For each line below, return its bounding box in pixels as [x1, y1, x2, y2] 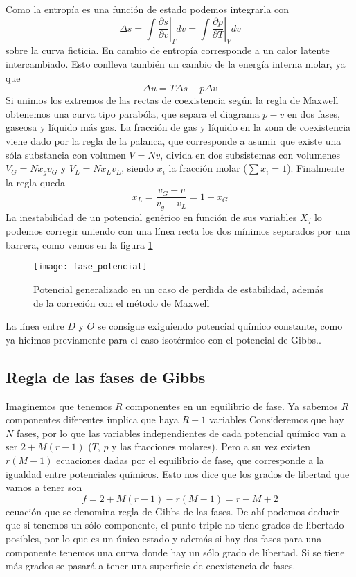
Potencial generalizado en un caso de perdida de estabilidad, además [33, 282, 323, 296]
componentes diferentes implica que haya [6, 412, 179, 427]
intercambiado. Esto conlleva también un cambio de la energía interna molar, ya [6, 56, 346, 71]
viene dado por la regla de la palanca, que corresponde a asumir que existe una [6, 133, 341, 148]
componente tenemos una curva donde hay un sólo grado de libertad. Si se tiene [6, 544, 345, 559]
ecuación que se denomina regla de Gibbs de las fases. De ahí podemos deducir [6, 504, 339, 518]
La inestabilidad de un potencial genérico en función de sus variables [6, 209, 297, 224]
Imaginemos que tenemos [6, 398, 112, 413]
